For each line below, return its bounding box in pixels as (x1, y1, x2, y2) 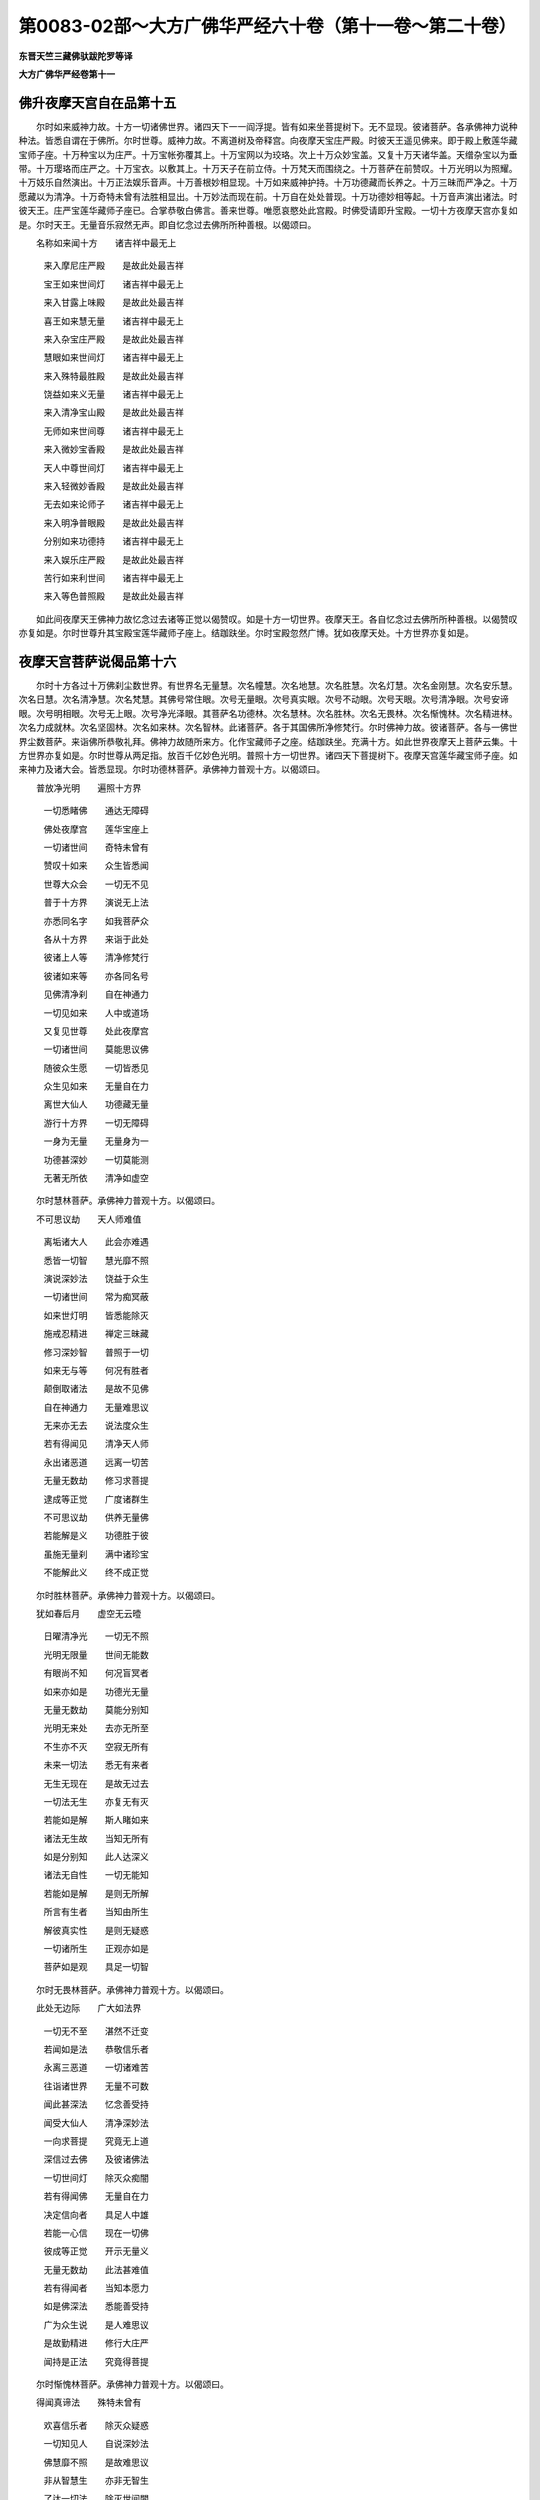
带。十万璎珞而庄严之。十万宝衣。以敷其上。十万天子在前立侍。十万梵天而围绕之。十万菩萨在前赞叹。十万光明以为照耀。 (18, 163, 518, 175)
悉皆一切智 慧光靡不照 (43, 1254, 149, 1266)
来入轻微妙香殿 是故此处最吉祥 (43, 480, 184, 492)
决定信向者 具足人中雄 (43, 2208, 149, 2220)
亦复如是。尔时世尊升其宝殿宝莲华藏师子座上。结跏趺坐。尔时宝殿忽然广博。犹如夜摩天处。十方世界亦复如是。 (18, 627, 474, 639)
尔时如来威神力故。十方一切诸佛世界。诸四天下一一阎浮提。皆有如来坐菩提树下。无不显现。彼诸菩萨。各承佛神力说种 (35, 120, 518, 132)
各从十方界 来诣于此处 (43, 933, 149, 945)
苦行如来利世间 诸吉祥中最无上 (43, 572, 184, 584)
